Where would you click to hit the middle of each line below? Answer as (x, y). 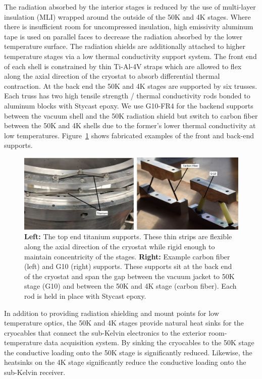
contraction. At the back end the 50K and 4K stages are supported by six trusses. (131, 86)
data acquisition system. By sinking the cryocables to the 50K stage (149, 342)
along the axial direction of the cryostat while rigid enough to (120, 246)
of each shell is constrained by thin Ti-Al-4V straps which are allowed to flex (123, 66)
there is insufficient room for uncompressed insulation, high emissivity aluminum (129, 26)
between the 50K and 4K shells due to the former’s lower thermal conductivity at (130, 125)
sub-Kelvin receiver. (35, 372)
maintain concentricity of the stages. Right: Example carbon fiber (127, 256)
